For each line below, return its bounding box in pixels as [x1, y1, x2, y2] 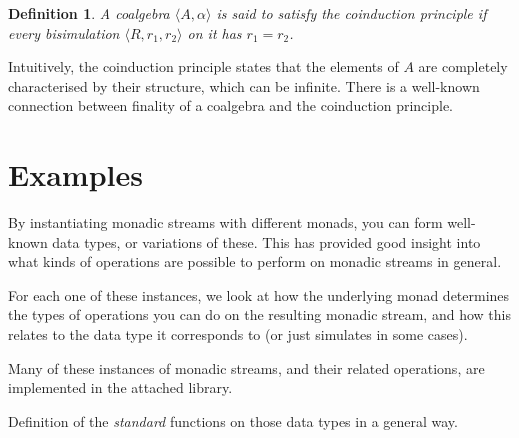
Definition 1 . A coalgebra [8, 3, 170, 23]
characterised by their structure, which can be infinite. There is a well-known [8, 75, 480, 96]
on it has [187, 22, 242, 43]
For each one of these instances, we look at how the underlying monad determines [8, 284, 510, 305]
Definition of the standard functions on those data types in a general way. [8, 410, 458, 431]
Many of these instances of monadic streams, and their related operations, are [8, 357, 485, 378]
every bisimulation [8, 22, 120, 43]
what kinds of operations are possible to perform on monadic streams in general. [8, 251, 502, 272]
